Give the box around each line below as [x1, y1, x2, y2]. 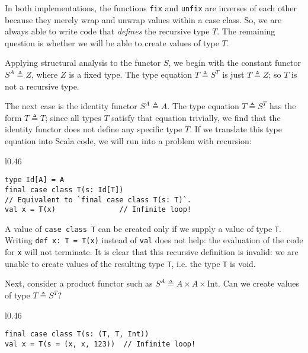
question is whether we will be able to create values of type [5, 36, 219, 49]
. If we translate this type [190, 123, 282, 135]
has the [269, 100, 296, 112]
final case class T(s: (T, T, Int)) [5, 330, 149, 339]
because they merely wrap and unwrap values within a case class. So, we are [5, 13, 282, 26]
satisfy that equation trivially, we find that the [111, 111, 281, 123]
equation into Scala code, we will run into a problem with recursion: [5, 135, 252, 147]
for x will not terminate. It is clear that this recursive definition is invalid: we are [5, 246, 299, 258]
